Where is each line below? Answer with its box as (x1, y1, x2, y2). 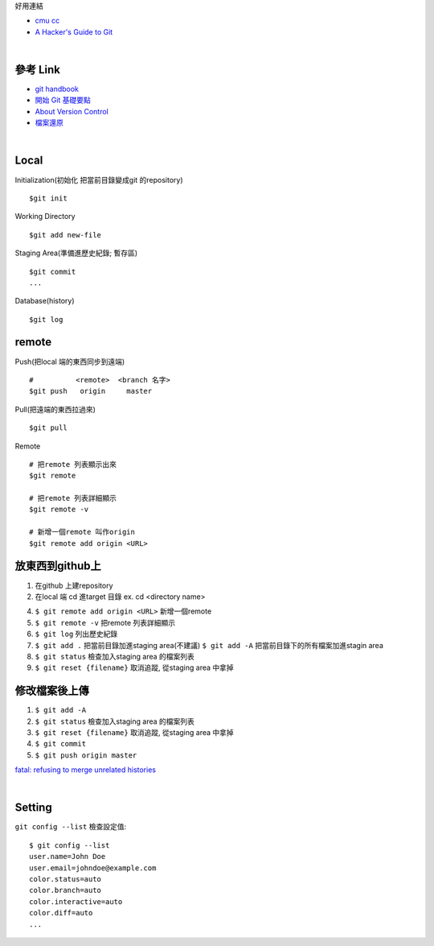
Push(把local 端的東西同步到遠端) (14, 357, 125, 366)
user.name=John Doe (29, 852, 106, 861)
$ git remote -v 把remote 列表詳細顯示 (35, 618, 176, 627)
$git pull (29, 423, 68, 432)
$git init (29, 193, 68, 203)
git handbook (35, 85, 80, 94)
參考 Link (14, 63, 60, 76)
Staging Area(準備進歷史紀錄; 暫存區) (14, 248, 138, 258)
